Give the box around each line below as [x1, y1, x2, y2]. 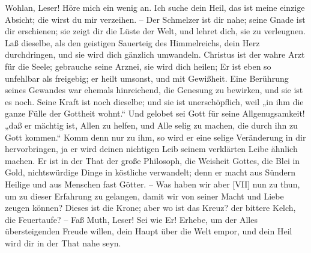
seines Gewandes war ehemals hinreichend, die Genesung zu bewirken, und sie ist [5, 84, 303, 96]
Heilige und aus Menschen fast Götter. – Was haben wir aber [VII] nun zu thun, [5, 177, 300, 190]
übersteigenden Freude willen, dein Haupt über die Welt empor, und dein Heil [5, 225, 292, 237]
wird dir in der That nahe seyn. [5, 236, 121, 249]
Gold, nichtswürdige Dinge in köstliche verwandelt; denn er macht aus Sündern [5, 166, 296, 178]
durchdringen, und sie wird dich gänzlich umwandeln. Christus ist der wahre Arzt [5, 48, 305, 61]
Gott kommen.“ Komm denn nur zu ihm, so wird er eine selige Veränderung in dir [5, 130, 306, 143]
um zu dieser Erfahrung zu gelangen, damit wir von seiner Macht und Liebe [5, 189, 284, 202]
